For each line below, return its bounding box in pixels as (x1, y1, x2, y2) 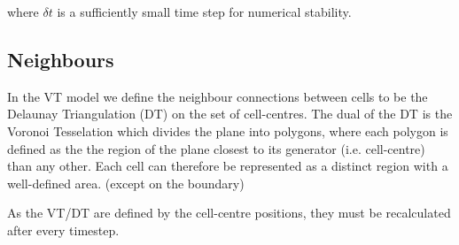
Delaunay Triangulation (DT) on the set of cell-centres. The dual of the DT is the (7, 104, 453, 123)
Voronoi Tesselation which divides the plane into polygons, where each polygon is (7, 121, 448, 140)
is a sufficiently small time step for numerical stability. (57, 3, 352, 20)
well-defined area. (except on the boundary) (7, 173, 245, 192)
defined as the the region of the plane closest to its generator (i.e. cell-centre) (7, 139, 425, 157)
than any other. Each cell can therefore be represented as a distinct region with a (7, 157, 448, 175)
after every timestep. (7, 220, 120, 239)
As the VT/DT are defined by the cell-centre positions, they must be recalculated (7, 203, 451, 222)
